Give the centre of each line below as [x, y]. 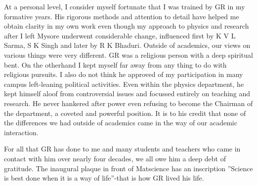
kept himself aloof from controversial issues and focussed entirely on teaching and [127, 93]
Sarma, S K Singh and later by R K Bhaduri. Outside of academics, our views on [127, 45]
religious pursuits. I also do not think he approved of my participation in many [124, 74]
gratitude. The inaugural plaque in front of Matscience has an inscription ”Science [128, 168]
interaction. [21, 132]
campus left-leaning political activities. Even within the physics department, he [124, 84]
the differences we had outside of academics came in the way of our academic [121, 123]
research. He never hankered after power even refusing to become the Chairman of [128, 103]
